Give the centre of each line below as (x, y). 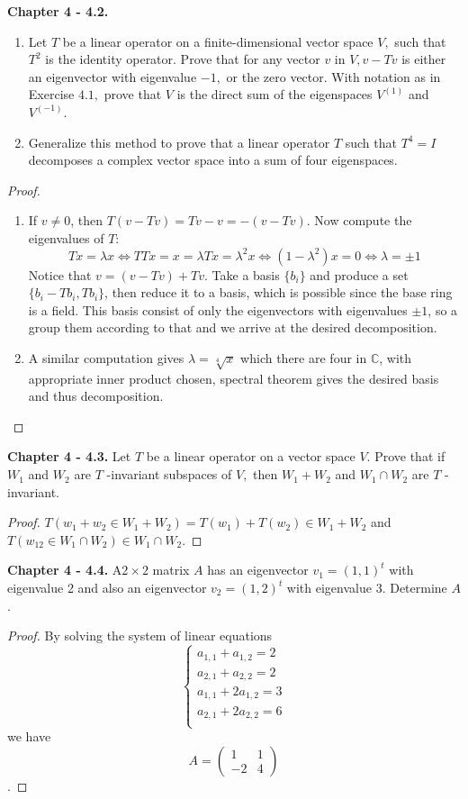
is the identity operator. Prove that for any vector (183, 59)
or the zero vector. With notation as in (333, 76)
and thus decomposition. (96, 396)
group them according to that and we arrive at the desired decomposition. (233, 327)
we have (29, 736)
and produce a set (359, 274)
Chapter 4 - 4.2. (58, 11)
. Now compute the (359, 220)
